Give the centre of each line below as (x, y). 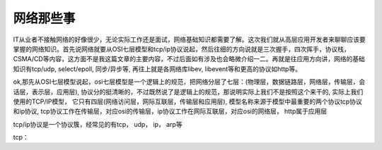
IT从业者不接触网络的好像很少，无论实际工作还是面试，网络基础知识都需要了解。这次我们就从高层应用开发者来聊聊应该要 (189, 39)
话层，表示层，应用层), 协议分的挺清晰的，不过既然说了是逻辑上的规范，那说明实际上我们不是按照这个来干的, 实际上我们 (188, 92)
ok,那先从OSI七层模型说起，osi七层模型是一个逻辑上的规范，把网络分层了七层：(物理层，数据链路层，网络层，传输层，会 (189, 82)
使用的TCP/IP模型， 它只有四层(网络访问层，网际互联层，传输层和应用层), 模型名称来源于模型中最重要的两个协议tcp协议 (187, 101)
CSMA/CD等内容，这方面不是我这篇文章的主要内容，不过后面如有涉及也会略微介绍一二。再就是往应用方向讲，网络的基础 (189, 59)
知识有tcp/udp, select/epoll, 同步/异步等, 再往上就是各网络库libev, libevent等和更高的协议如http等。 (157, 69)
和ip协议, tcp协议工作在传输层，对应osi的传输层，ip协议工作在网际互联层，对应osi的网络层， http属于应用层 (170, 111)
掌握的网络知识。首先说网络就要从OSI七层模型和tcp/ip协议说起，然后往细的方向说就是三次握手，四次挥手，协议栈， (181, 49)
